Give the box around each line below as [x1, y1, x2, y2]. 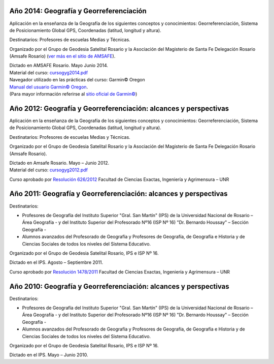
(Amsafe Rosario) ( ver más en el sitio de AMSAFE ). [9, 53, 116, 59]
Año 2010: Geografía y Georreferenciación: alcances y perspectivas [9, 282, 229, 291]
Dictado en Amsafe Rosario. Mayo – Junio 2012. [9, 160, 110, 166]
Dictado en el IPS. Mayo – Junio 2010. [9, 352, 88, 358]
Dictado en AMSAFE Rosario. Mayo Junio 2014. [9, 63, 109, 69]
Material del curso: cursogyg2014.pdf [9, 69, 88, 76]
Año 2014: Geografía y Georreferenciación [9, 7, 147, 15]
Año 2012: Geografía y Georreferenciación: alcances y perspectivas [9, 104, 229, 113]
